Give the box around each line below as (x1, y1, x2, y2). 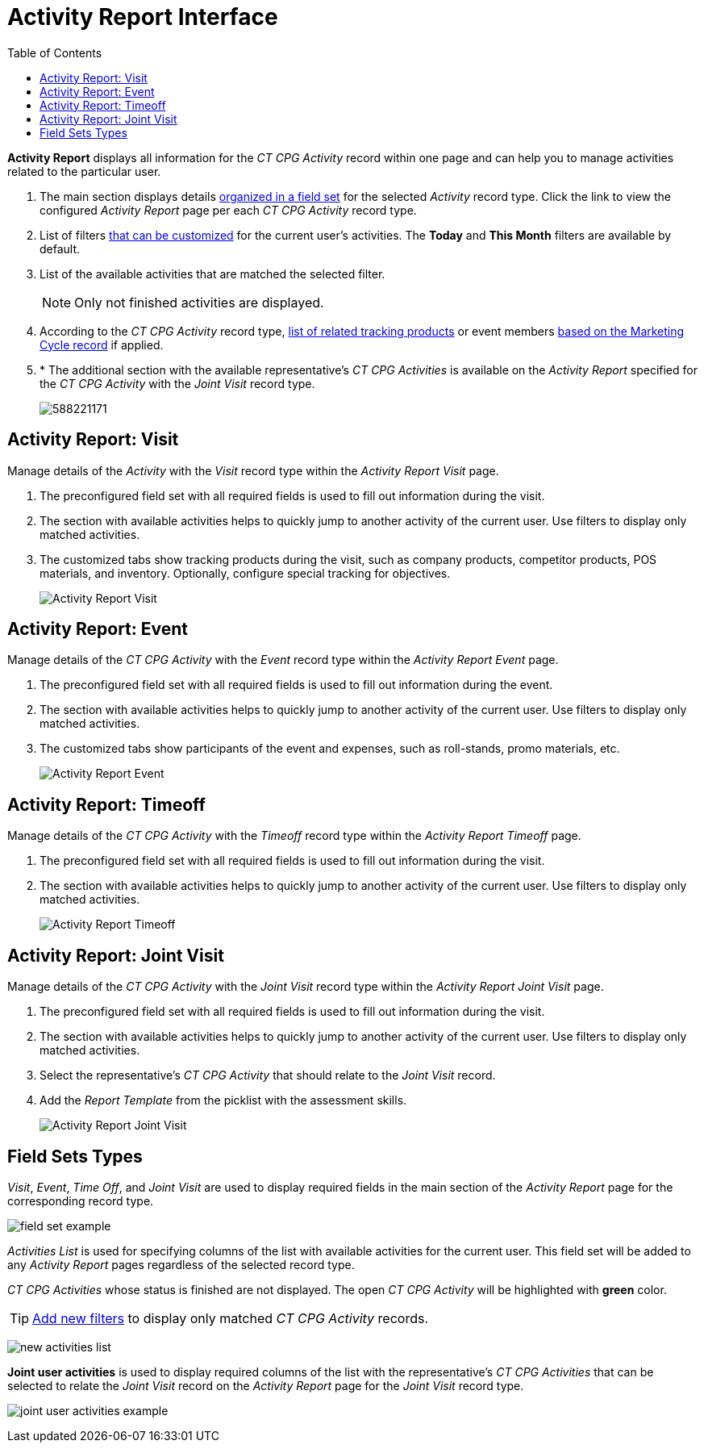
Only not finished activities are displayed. (74, 294, 324, 311)
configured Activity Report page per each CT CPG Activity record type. (40, 203, 417, 217)
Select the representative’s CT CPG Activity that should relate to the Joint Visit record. (40, 1068, 496, 1083)
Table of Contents (7, 45, 102, 60)
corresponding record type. (7, 1193, 154, 1208)
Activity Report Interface (7, 3, 278, 31)
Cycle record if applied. (40, 337, 164, 352)
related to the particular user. (7, 164, 161, 178)
